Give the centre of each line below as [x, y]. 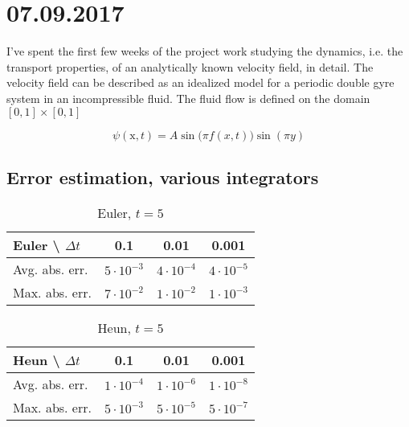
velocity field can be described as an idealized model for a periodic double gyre [200, 82]
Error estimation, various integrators [163, 177]
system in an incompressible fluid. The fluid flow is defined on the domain [188, 98]
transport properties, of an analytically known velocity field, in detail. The [190, 66]
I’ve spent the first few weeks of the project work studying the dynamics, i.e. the [205, 51]
